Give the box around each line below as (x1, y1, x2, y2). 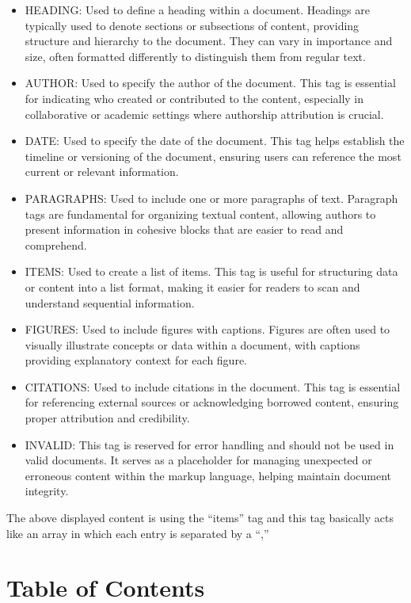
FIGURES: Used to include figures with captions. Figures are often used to (25, 321, 390, 338)
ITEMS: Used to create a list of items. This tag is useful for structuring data (25, 263, 398, 280)
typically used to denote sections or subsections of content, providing (25, 17, 360, 33)
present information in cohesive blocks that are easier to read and (25, 221, 344, 238)
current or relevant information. (25, 163, 179, 180)
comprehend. (25, 236, 87, 253)
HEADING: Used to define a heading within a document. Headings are (25, 2, 370, 17)
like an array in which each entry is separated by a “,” (6, 525, 269, 541)
